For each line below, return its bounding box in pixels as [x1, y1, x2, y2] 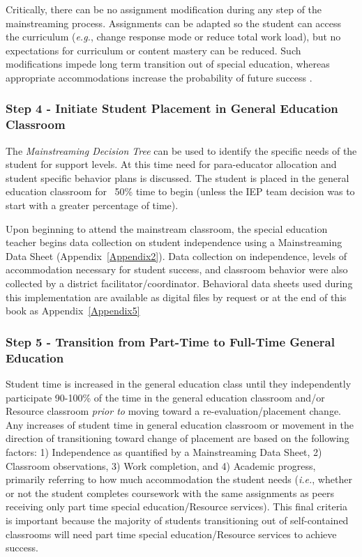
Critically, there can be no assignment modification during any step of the [6, 2, 322, 16]
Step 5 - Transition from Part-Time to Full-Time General [6, 333, 335, 350]
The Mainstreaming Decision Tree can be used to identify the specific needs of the [6, 143, 357, 158]
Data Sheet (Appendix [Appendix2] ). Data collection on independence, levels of [6, 248, 347, 263]
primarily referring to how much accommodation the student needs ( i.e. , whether [6, 472, 352, 487]
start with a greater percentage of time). [6, 198, 179, 213]
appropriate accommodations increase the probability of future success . [6, 70, 312, 84]
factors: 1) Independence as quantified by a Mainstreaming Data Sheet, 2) [6, 444, 322, 459]
